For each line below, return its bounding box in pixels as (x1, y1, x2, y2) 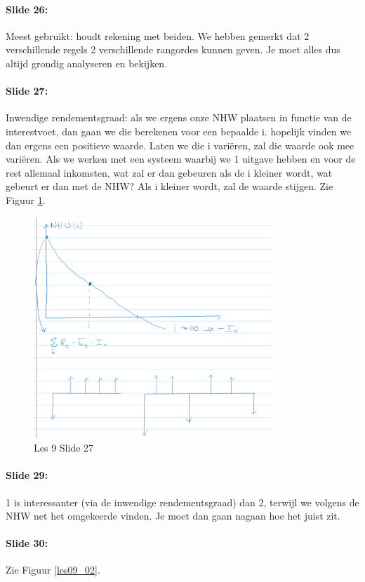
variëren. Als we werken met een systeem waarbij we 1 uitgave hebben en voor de (6, 151, 356, 166)
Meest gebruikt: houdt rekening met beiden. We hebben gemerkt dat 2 (6, 28, 310, 43)
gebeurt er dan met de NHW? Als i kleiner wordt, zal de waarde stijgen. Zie (6, 179, 333, 194)
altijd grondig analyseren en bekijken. (6, 55, 168, 70)
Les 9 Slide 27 (34, 440, 94, 455)
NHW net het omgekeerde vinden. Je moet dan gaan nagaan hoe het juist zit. (6, 508, 340, 523)
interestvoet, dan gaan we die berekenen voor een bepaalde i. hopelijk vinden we (6, 123, 352, 138)
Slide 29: (6, 468, 48, 482)
